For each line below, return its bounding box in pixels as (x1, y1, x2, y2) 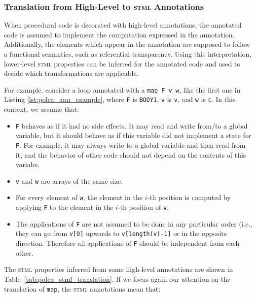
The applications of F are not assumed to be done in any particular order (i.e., (15, 218, 253, 229)
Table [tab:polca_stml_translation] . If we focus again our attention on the (4, 273, 231, 284)
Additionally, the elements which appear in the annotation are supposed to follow (4, 39, 250, 49)
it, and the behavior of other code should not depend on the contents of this (15, 149, 246, 160)
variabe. (15, 159, 40, 169)
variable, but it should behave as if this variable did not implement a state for (15, 130, 252, 140)
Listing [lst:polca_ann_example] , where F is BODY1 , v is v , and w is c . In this (4, 94, 236, 104)
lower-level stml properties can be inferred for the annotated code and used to (4, 58, 241, 68)
